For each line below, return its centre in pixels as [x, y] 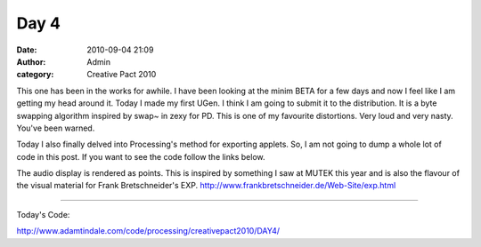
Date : [27, 50]
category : [35, 75]
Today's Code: [43, 214]
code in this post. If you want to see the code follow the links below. [141, 156]
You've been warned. [56, 128]
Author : [31, 61]
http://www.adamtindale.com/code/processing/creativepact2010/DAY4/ [148, 231]
